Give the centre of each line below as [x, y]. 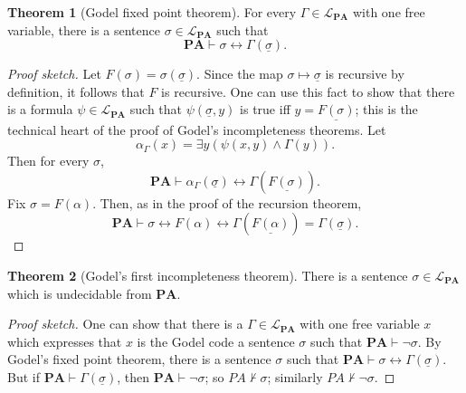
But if [24, 376]
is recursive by [365, 74]
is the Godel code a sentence [216, 341]
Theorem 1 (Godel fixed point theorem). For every [152, 12]
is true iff [265, 109]
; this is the [386, 109]
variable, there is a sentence [84, 29]
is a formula [40, 109]
